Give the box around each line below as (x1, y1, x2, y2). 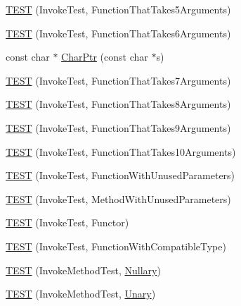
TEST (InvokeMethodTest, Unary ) (6, 286, 156, 301)
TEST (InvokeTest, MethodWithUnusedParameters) (6, 191, 231, 206)
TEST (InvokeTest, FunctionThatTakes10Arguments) (6, 144, 236, 159)
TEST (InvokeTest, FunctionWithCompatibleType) (6, 238, 226, 253)
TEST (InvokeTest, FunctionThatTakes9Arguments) (6, 120, 231, 135)
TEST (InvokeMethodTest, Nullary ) (6, 262, 161, 277)
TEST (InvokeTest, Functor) (6, 215, 129, 230)
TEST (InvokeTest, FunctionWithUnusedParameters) (6, 168, 235, 183)
